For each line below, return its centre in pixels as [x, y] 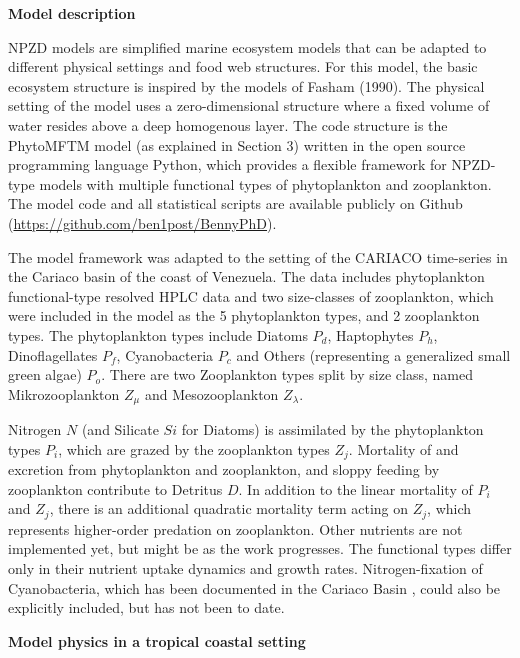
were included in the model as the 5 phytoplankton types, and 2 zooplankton [244, 315]
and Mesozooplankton [211, 393]
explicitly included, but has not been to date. [146, 607]
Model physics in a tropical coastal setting [157, 640]
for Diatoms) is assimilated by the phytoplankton [332, 429]
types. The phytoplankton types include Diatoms [158, 334]
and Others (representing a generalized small [373, 354]
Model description [72, 13]
